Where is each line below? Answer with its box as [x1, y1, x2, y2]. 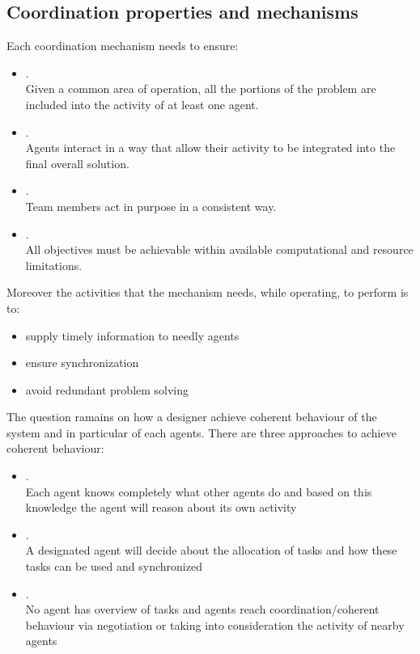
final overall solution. [25, 154, 129, 171]
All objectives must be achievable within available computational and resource [25, 241, 414, 258]
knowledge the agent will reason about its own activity [25, 499, 297, 516]
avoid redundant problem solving [25, 381, 189, 398]
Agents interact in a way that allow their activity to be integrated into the [25, 139, 396, 156]
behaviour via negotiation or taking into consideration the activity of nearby [25, 616, 405, 633]
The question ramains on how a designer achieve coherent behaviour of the [6, 408, 377, 425]
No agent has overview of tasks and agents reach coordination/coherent [25, 601, 380, 618]
